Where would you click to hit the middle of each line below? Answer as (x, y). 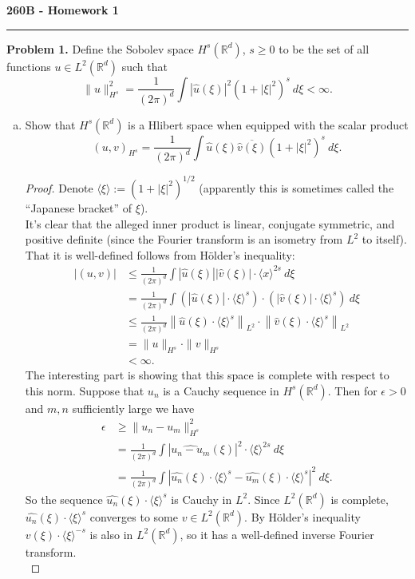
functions (29, 66)
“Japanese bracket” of (79, 207)
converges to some (134, 516)
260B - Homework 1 (63, 10)
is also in (111, 534)
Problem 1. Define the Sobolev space (100, 48)
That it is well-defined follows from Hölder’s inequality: (160, 254)
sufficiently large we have (133, 408)
